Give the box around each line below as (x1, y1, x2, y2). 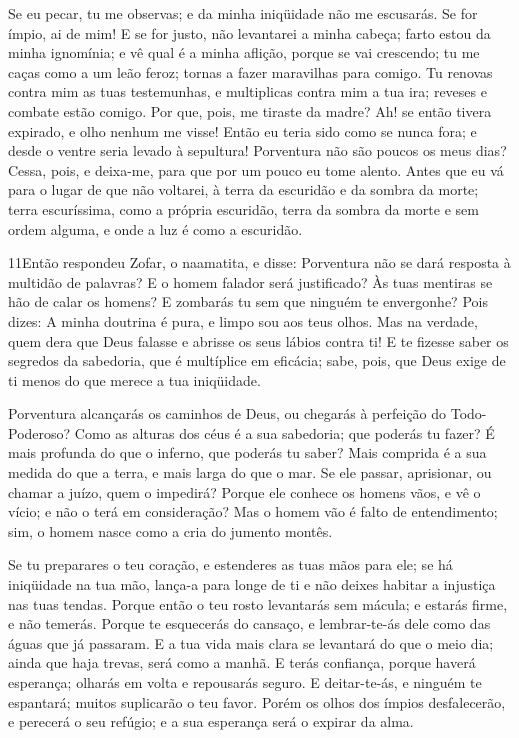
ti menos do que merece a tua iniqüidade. (8, 369, 261, 390)
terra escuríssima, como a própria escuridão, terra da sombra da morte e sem (8, 198, 479, 219)
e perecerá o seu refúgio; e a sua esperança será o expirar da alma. (8, 711, 414, 732)
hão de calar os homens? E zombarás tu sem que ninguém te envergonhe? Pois (8, 291, 488, 312)
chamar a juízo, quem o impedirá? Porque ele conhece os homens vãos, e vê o (8, 481, 481, 502)
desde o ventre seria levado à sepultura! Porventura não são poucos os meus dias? (8, 140, 507, 161)
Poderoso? (8, 422, 71, 443)
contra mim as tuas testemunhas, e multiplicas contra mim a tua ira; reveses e (8, 81, 487, 102)
